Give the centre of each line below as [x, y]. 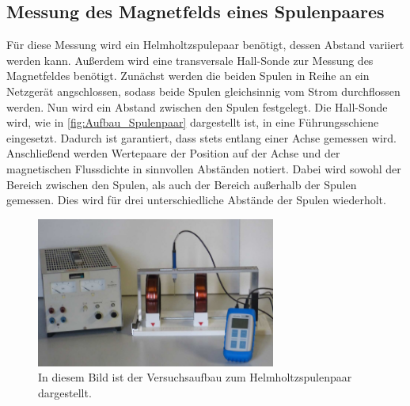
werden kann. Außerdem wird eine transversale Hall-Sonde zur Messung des [190, 60]
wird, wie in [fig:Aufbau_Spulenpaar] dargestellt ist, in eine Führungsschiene [193, 122]
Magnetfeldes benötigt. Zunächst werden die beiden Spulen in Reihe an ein [188, 76]
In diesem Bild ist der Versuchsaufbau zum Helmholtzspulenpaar [195, 377]
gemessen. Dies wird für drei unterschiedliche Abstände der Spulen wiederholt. [196, 200]
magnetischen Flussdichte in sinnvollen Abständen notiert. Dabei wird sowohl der [204, 168]
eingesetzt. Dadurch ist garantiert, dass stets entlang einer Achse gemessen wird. [201, 137]
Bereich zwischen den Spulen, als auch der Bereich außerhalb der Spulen [182, 184]
